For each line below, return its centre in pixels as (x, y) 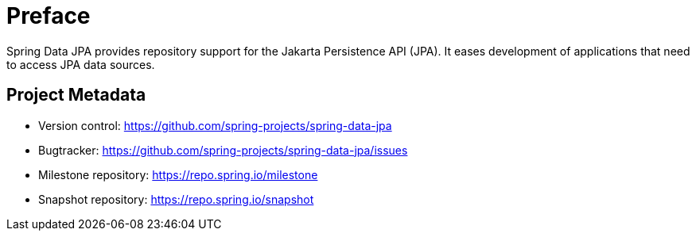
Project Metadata (76, 95)
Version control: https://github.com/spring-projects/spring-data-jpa (215, 125)
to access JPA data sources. (81, 64)
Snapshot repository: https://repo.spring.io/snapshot (176, 199)
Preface (49, 16)
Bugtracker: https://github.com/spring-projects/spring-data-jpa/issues (223, 150)
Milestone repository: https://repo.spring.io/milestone (178, 174)
